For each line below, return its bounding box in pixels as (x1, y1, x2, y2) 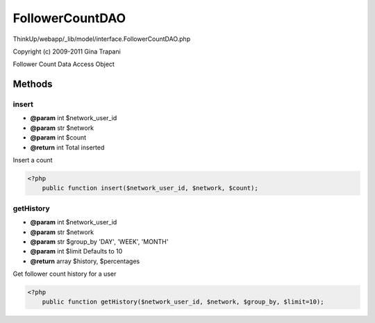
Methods (12, 78, 53, 90)
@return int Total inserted (30, 143, 105, 151)
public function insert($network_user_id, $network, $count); (42, 184, 258, 192)
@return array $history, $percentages (30, 257, 140, 265)
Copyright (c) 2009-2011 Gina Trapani (12, 47, 121, 56)
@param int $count (30, 133, 87, 142)
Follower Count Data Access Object (12, 60, 115, 69)
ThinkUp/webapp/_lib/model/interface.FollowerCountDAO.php (12, 35, 191, 43)
